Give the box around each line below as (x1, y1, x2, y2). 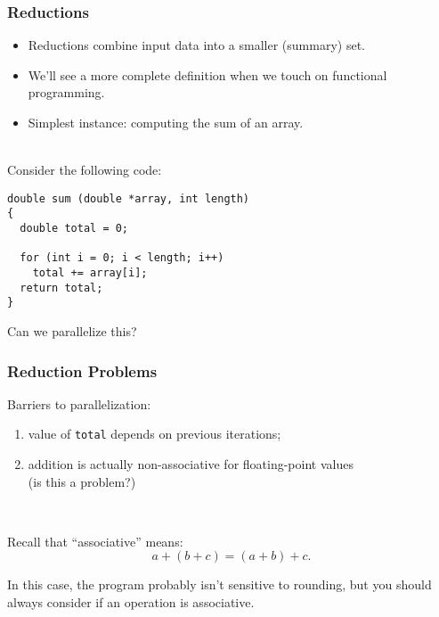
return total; (20, 281, 103, 294)
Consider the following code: (7, 160, 162, 179)
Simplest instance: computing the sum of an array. (28, 113, 304, 131)
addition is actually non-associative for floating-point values (28, 455, 354, 473)
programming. (28, 83, 105, 102)
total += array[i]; (32, 267, 148, 280)
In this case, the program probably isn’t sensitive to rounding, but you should (7, 575, 432, 594)
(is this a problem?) (28, 472, 136, 490)
